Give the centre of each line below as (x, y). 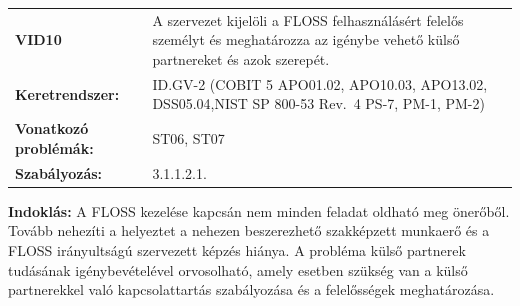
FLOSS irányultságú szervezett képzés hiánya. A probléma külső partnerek (237, 249)
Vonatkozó (52, 128)
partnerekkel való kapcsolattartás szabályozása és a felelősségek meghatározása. (251, 289)
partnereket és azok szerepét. (241, 58)
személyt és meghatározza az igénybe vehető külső (306, 39)
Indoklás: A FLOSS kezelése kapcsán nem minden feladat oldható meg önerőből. (259, 210)
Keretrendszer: (67, 93)
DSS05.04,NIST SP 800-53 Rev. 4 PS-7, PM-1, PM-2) (318, 103)
